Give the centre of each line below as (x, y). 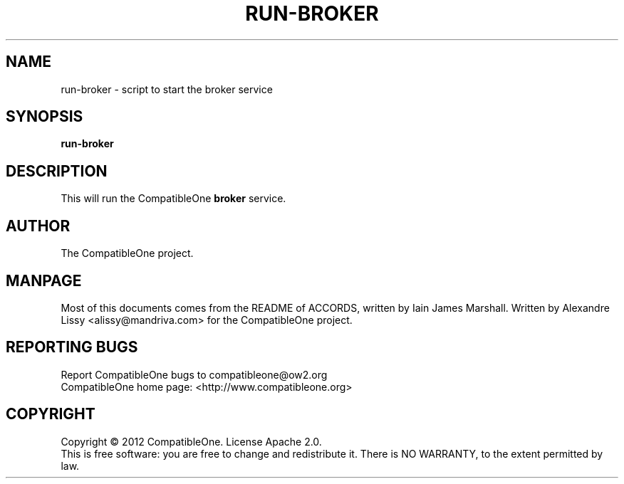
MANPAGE (44, 280)
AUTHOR (38, 226)
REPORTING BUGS (72, 347)
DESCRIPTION (57, 171)
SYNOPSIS (45, 117)
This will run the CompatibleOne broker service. (173, 199)
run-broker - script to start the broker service (167, 89)
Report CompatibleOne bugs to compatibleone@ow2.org (194, 374)
